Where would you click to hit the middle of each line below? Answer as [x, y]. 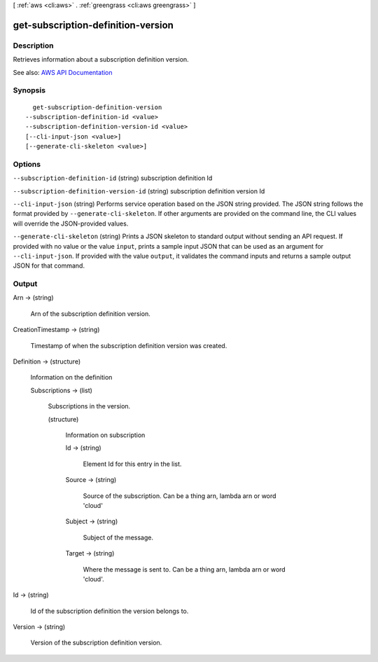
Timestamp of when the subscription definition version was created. [129, 345]
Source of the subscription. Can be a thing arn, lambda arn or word [180, 496]
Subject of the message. [118, 537]
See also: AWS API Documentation [63, 72]
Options [27, 164]
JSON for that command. [49, 266]
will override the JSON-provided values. [71, 223]
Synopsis [29, 90]
